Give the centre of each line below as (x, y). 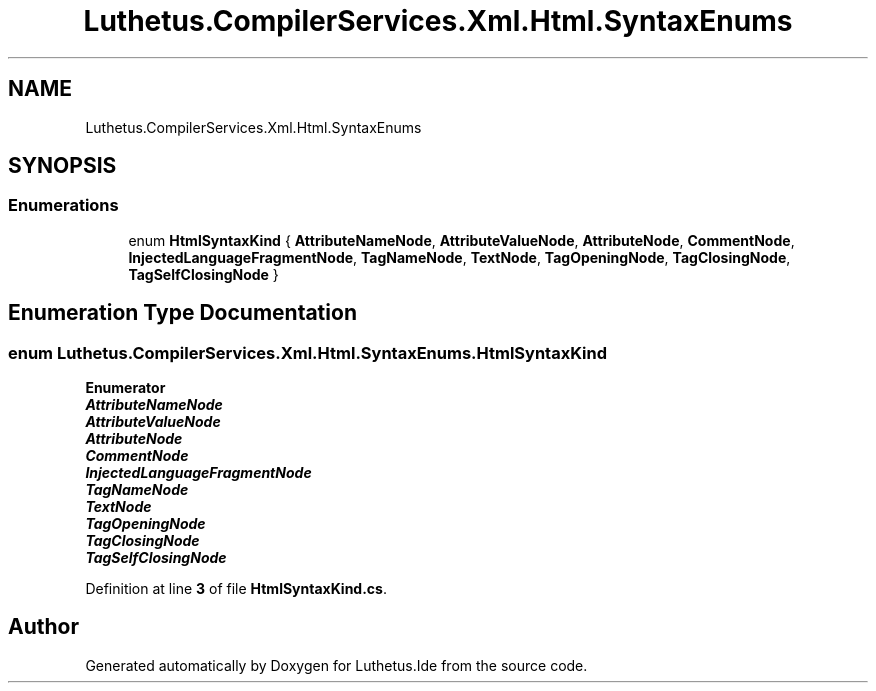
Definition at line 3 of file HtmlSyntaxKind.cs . (236, 589)
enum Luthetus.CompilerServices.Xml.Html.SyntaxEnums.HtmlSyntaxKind (307, 352)
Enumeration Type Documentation (182, 313)
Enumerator (125, 388)
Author (43, 627)
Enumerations (63, 205)
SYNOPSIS (62, 166)
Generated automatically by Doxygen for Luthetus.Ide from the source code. (336, 665)
